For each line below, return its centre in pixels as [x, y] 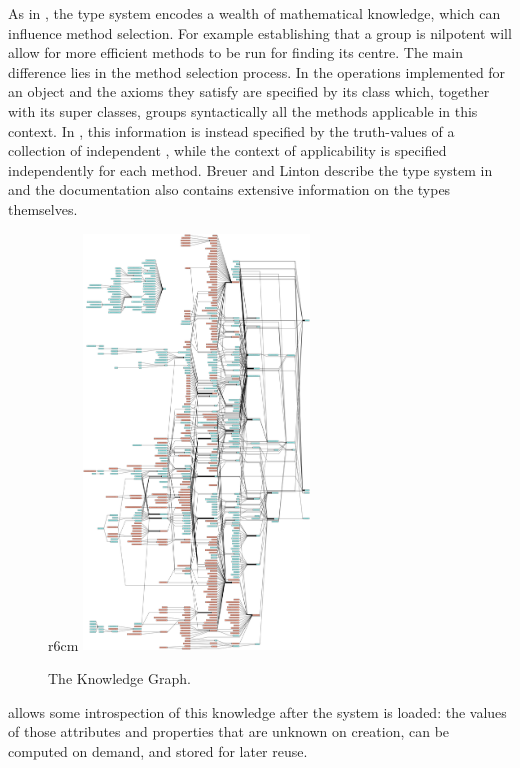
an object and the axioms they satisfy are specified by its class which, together [249, 91]
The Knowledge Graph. [119, 678]
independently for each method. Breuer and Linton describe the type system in [250, 169]
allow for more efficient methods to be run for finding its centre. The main [235, 52]
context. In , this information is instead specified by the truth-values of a [231, 130]
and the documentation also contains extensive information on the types [229, 189]
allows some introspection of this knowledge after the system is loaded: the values [257, 711]
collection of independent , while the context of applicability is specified [227, 150]
